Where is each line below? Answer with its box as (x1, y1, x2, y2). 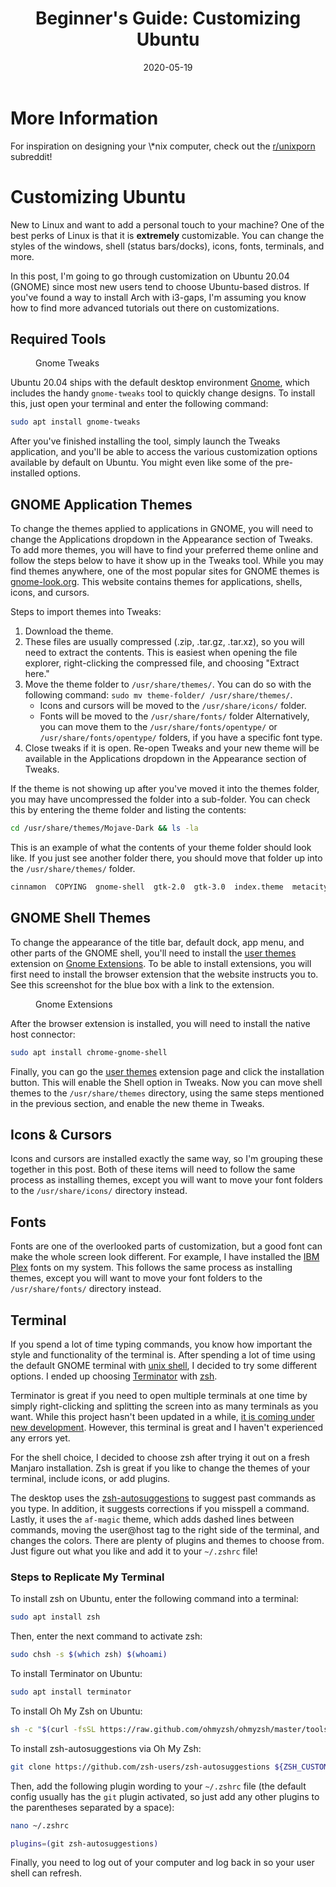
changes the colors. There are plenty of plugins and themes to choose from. (10, 1535, 325, 1546)
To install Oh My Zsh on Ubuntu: (10, 1705, 143, 1717)
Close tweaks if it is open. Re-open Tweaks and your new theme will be (24, 742, 320, 754)
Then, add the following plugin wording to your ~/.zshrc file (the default (10, 1780, 307, 1792)
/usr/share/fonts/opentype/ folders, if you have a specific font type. (39, 732, 323, 744)
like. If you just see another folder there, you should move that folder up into (10, 852, 323, 864)
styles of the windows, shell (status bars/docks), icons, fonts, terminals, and (10, 240, 325, 252)
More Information (10, 107, 159, 129)
